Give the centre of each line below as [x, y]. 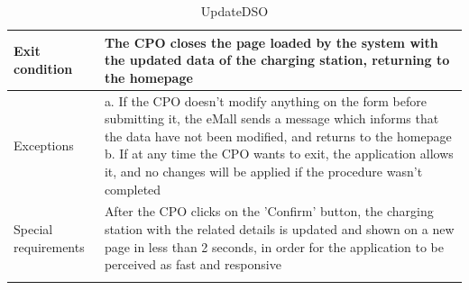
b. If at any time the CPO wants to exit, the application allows [279, 154]
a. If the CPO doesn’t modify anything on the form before [265, 100]
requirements [49, 246]
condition [43, 68]
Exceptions [44, 145]
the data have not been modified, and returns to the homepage [278, 136]
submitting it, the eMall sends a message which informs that [271, 118]
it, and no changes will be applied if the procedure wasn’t [263, 171]
